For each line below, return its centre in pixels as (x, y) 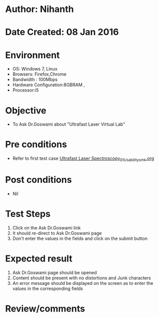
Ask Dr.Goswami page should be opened (54, 272)
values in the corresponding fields (48, 288)
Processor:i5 (26, 90)
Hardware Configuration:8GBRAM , (49, 85)
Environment (33, 55)
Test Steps (28, 214)
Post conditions (39, 180)
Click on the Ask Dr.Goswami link (47, 228)
